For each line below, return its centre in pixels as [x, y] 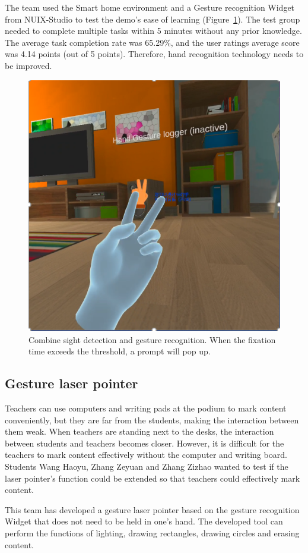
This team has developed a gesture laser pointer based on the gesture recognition [152, 509]
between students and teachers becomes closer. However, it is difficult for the [145, 443]
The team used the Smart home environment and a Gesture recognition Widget [150, 7]
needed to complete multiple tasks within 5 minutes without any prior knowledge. [153, 31]
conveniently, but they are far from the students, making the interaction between [152, 420]
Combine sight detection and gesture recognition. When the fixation [152, 339]
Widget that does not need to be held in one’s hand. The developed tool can [144, 521]
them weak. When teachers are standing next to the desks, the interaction [139, 431]
